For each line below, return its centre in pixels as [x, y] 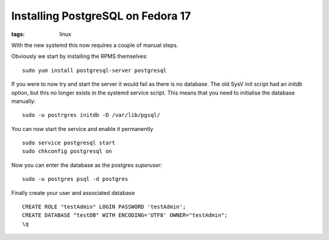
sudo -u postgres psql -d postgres [75, 179]
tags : [18, 34]
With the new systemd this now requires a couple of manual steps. [95, 45]
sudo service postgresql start [69, 143]
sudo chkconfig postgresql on [67, 151]
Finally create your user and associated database [73, 192]
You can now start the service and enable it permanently [82, 129]
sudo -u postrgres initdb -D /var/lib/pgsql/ [91, 115]
